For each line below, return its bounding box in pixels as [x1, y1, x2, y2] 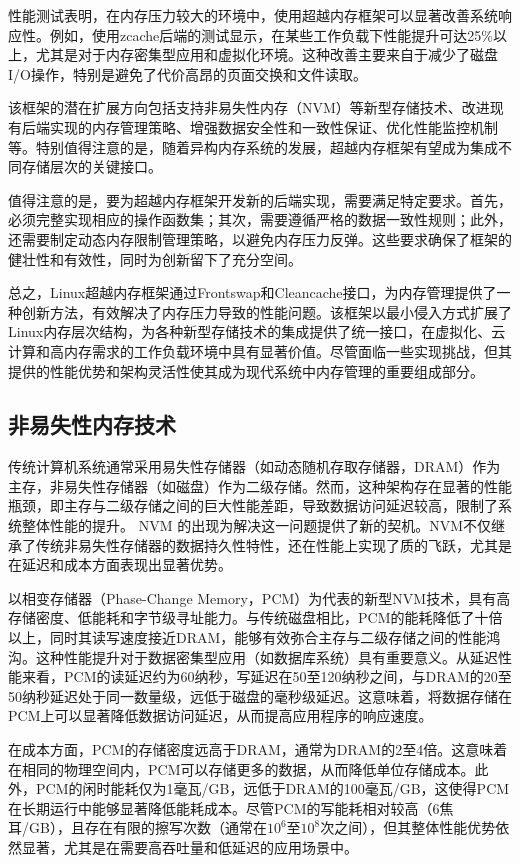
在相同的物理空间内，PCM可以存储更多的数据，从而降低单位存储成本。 [8, 758, 475, 779]
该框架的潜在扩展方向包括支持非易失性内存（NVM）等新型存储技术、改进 [8, 97, 490, 118]
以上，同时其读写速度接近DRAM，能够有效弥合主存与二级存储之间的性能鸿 [8, 627, 501, 648]
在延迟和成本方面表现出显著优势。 [8, 554, 232, 575]
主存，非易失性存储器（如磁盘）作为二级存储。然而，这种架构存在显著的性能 [8, 475, 512, 496]
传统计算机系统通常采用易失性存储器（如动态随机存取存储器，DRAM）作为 [8, 456, 501, 477]
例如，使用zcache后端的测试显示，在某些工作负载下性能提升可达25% [49, 24, 493, 45]
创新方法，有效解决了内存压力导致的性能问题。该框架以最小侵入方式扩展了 [21, 301, 512, 322]
